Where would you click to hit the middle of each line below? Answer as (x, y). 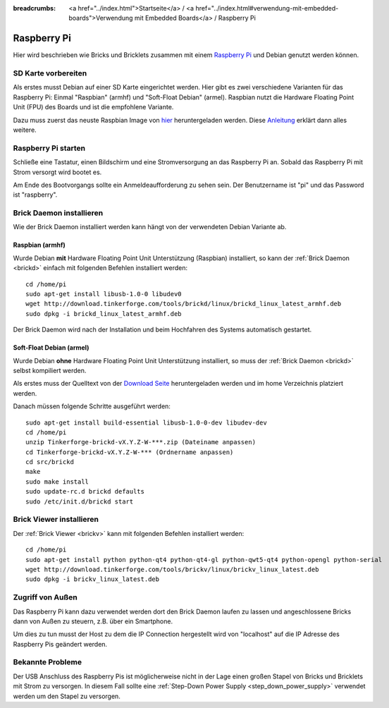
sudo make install (57, 482)
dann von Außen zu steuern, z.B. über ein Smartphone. (93, 621)
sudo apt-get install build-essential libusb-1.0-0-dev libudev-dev (146, 422)
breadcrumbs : (35, 8)
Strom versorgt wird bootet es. (57, 172)
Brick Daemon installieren (58, 213)
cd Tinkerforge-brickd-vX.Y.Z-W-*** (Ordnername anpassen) (130, 452)
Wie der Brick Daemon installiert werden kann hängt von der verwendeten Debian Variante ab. (150, 227)
